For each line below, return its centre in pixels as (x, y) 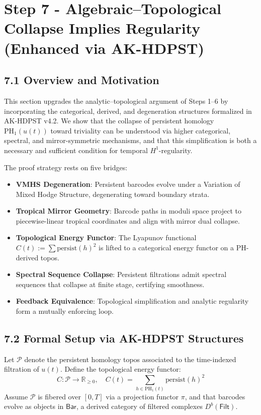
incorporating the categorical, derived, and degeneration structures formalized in (128, 111)
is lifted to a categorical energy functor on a (166, 248)
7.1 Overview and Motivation (82, 80)
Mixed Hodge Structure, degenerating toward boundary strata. (113, 194)
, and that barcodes (215, 396)
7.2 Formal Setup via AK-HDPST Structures (124, 338)
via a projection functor (142, 396)
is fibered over (59, 396)
